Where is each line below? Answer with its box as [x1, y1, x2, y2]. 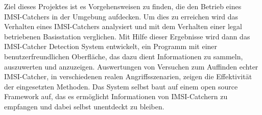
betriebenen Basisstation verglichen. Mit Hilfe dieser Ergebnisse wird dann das [4, 31, 250, 41]
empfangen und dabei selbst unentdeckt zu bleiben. [4, 101, 164, 111]
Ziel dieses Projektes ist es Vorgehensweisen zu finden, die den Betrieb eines [4, 1, 242, 11]
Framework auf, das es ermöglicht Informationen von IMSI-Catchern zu [4, 91, 228, 102]
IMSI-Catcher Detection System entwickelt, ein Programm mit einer [4, 41, 218, 52]
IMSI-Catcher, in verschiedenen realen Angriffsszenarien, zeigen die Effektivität [4, 71, 252, 82]
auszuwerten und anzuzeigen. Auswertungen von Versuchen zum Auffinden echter [4, 61, 258, 72]
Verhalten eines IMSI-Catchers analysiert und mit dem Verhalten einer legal [4, 21, 242, 32]
